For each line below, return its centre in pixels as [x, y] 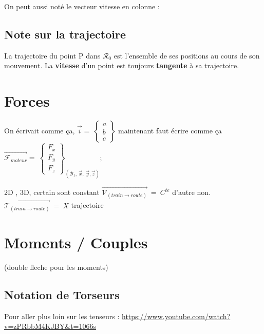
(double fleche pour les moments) [56, 267]
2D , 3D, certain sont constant [52, 192]
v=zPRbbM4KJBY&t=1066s [50, 326]
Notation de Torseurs [62, 294]
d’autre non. [192, 192]
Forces [27, 101]
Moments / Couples [76, 242]
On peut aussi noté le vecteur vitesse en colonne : [82, 6]
